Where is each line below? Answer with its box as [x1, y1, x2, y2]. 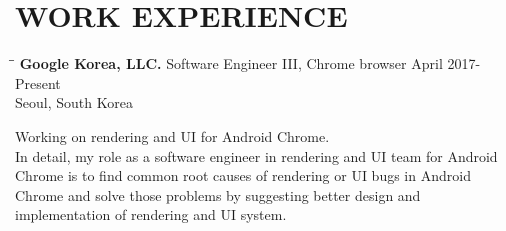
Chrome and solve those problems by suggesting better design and [15, 184, 421, 205]
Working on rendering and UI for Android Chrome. [15, 125, 330, 146]
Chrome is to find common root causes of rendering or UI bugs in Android [15, 165, 471, 186]
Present [15, 72, 61, 93]
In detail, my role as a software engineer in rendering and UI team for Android [15, 145, 498, 166]
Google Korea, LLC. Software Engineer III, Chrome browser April [19, 53, 443, 74]
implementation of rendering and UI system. [15, 204, 287, 225]
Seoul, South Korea [15, 92, 133, 113]
